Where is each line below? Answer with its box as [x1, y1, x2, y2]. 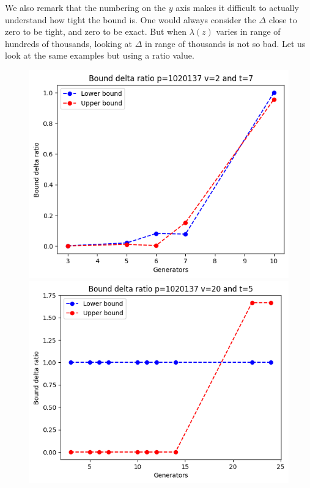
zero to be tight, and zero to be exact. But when [5, 25, 186, 38]
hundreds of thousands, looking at [5, 37, 132, 49]
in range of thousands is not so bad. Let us [144, 37, 306, 49]
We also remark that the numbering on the [5, 1, 166, 13]
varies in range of [216, 25, 281, 38]
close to [268, 13, 297, 26]
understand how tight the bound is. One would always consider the [5, 13, 256, 26]
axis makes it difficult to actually [175, 1, 299, 13]
